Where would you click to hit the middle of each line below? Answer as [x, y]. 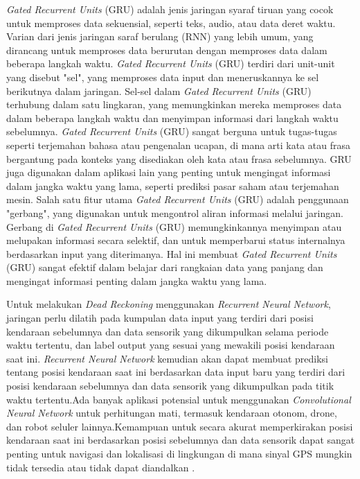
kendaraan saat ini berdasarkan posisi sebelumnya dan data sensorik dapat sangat [181, 440]
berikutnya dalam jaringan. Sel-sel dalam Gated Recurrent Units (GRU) [159, 90]
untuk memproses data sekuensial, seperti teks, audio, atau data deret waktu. [171, 23]
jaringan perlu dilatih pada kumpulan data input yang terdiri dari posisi [160, 318]
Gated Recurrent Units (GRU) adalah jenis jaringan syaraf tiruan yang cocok [170, 9]
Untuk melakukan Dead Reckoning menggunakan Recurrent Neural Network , [169, 304]
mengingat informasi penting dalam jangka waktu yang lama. [137, 280]
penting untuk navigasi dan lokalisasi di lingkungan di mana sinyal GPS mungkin [179, 453]
